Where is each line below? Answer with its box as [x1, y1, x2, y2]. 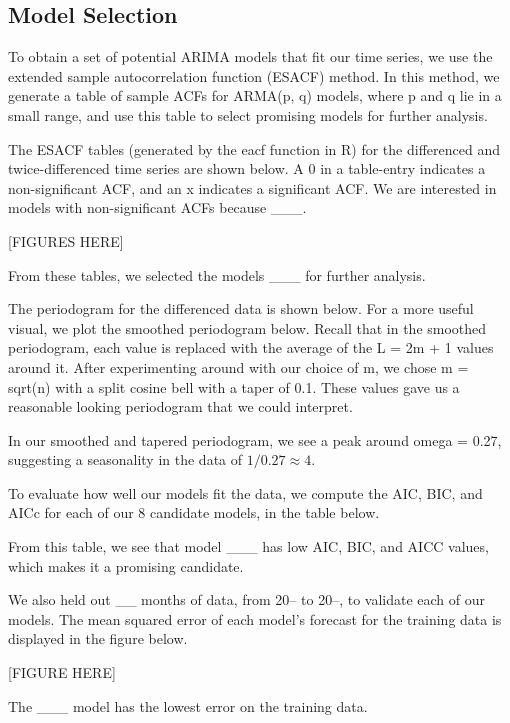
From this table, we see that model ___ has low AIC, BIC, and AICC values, [8, 536, 489, 557]
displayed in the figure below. [8, 628, 188, 649]
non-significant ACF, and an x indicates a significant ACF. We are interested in [8, 177, 497, 198]
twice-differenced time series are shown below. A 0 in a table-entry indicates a [8, 158, 486, 179]
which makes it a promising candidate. [8, 555, 244, 576]
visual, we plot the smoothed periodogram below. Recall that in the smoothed [8, 317, 487, 338]
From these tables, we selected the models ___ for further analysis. [8, 264, 426, 285]
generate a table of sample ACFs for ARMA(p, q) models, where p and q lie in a [8, 85, 502, 106]
